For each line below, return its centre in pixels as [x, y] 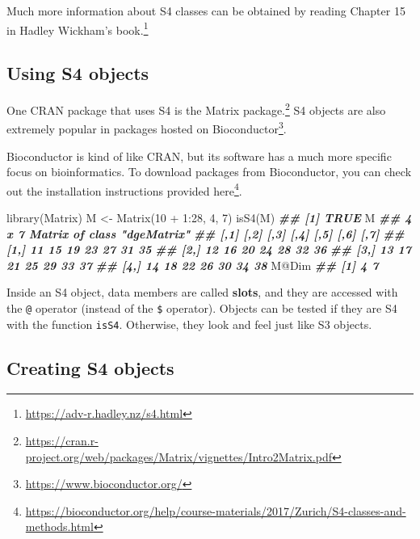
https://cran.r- [62, 441]
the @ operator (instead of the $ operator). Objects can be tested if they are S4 [202, 307]
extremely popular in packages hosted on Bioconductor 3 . [147, 127]
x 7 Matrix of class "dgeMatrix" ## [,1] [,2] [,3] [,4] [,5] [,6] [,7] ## [206, 233]
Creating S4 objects [90, 367]
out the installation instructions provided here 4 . [124, 189]
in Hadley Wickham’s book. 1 [78, 28]
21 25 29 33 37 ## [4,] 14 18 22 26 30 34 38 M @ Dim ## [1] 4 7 [193, 265]
